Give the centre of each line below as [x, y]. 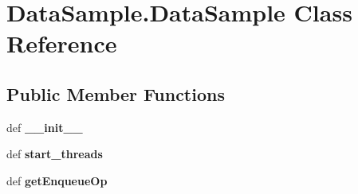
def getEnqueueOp [57, 180]
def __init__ [45, 127]
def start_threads [55, 154]
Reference [62, 43]
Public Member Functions [116, 93]
